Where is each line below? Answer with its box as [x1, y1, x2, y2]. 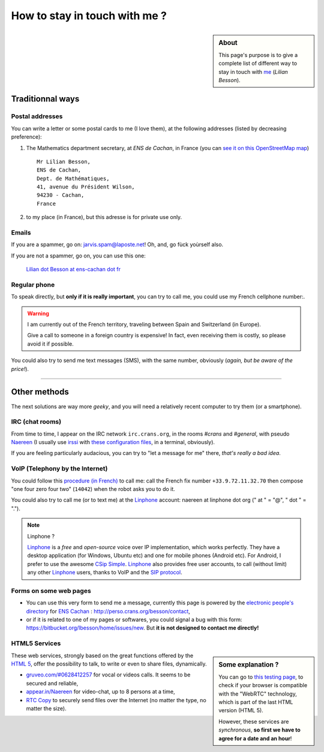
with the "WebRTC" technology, [218, 690, 297, 697]
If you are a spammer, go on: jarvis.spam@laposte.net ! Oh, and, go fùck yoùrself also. [11, 241, 224, 248]
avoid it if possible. [27, 340, 74, 347]
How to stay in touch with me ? [11, 9, 167, 22]
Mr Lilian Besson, [37, 158, 91, 165]
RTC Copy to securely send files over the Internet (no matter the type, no [26, 696, 206, 703]
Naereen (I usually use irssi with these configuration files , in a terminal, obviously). [11, 439, 215, 446]
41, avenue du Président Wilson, [37, 184, 135, 190]
